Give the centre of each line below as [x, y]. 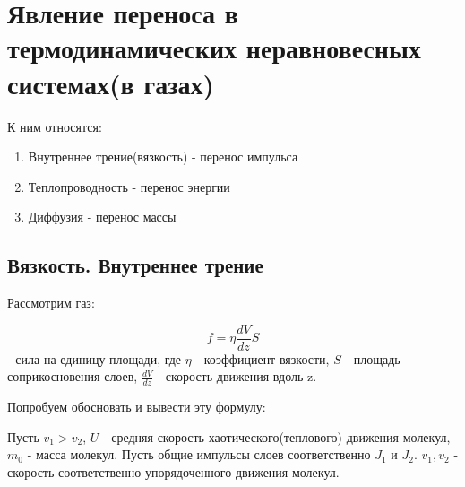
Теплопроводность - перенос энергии [129, 186]
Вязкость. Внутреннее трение [135, 265]
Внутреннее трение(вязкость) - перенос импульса [163, 157]
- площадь [373, 358]
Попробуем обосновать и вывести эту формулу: [137, 407]
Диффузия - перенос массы [102, 217]
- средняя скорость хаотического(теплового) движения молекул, [276, 436]
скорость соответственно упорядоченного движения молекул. [173, 471]
